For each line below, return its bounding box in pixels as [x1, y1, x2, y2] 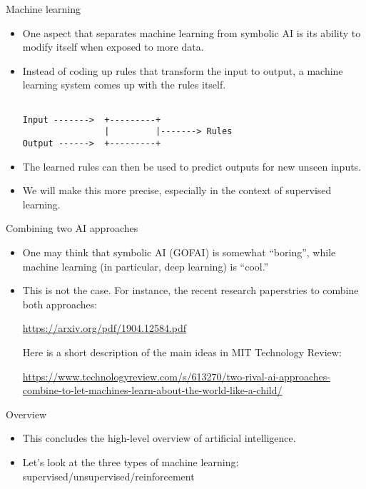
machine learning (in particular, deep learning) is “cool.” [22, 258, 269, 273]
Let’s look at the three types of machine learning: [22, 454, 239, 469]
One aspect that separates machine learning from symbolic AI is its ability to [22, 25, 361, 40]
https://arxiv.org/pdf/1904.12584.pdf [22, 321, 187, 336]
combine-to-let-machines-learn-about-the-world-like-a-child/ [22, 383, 283, 398]
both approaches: [22, 296, 98, 311]
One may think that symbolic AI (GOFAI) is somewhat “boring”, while [22, 244, 336, 259]
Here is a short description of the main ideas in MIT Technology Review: [22, 344, 342, 359]
